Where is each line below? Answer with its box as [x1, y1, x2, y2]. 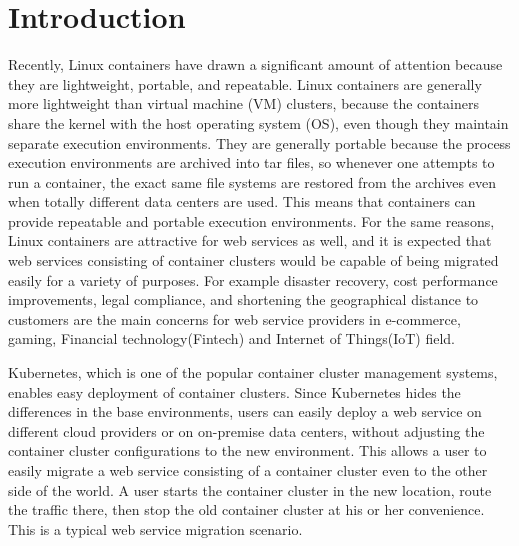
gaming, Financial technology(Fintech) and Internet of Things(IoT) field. [8, 328, 455, 349]
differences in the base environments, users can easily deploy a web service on [8, 401, 482, 422]
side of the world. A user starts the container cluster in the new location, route [8, 479, 492, 500]
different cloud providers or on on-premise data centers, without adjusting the [8, 420, 485, 441]
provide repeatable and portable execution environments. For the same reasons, [8, 210, 495, 231]
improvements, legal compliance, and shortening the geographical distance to [8, 289, 479, 310]
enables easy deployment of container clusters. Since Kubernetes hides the [8, 381, 461, 402]
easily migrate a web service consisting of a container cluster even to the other [8, 460, 488, 480]
